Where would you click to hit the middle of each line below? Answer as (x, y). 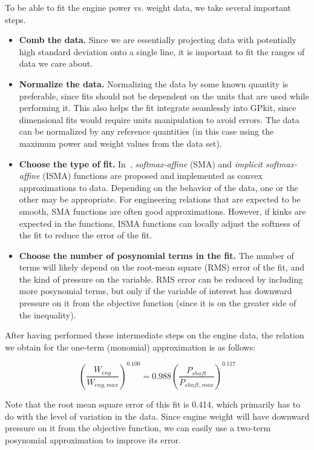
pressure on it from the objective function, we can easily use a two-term (138, 428)
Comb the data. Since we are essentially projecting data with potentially (158, 40)
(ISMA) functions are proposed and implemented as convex (152, 176)
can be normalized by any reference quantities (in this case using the (146, 131)
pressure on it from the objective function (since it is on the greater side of (158, 303)
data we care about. (56, 63)
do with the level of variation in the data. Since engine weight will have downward (157, 416)
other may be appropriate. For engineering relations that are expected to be (160, 199)
